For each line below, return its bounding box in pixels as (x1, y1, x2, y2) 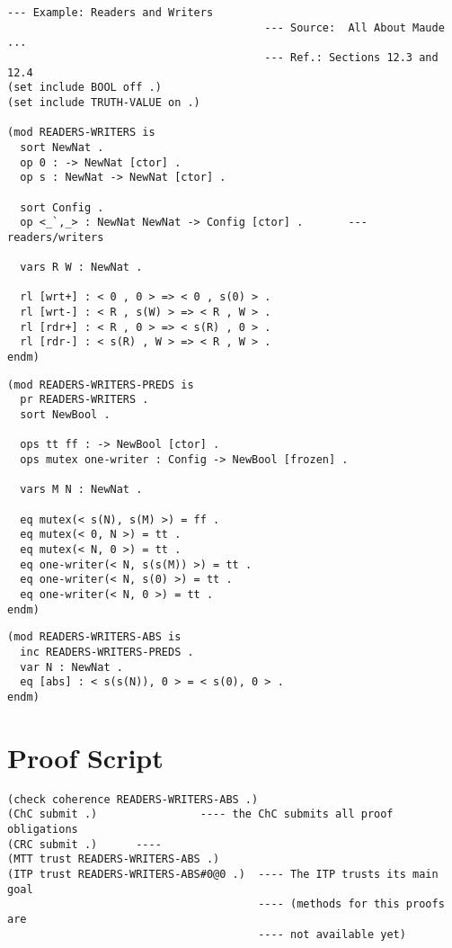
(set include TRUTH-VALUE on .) (7, 95, 200, 109)
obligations (7, 822, 78, 836)
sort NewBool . (20, 408, 111, 422)
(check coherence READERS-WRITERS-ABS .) (7, 792, 259, 806)
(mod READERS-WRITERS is (7, 126, 155, 139)
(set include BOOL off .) (7, 81, 162, 94)
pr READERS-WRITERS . (20, 393, 149, 407)
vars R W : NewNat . (20, 261, 143, 274)
